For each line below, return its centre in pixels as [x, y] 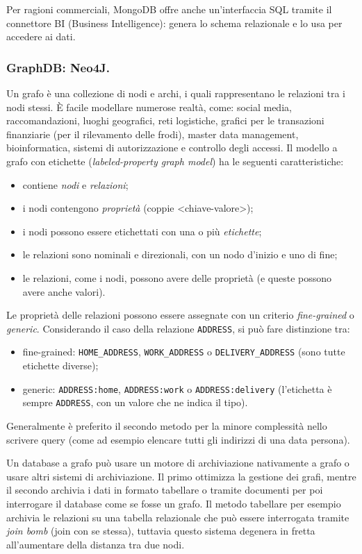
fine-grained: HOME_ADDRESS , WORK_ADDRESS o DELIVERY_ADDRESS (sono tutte [184, 352]
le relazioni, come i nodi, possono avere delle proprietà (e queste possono [177, 277]
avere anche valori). [64, 291]
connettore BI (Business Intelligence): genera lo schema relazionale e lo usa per [174, 23]
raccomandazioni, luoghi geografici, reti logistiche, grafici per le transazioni [165, 120]
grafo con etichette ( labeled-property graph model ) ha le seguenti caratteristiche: [175, 161]
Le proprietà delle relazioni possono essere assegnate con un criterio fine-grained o [180, 315]
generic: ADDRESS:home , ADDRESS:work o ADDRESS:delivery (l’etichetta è [177, 388]
